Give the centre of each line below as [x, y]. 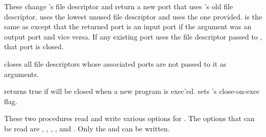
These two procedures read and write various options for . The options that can [129, 118]
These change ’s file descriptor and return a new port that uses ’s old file [119, 6]
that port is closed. [34, 46]
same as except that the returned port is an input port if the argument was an [128, 26]
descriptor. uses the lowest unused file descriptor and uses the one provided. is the [133, 16]
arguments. [22, 74]
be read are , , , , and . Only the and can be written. [87, 128]
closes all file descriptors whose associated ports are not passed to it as [115, 63]
